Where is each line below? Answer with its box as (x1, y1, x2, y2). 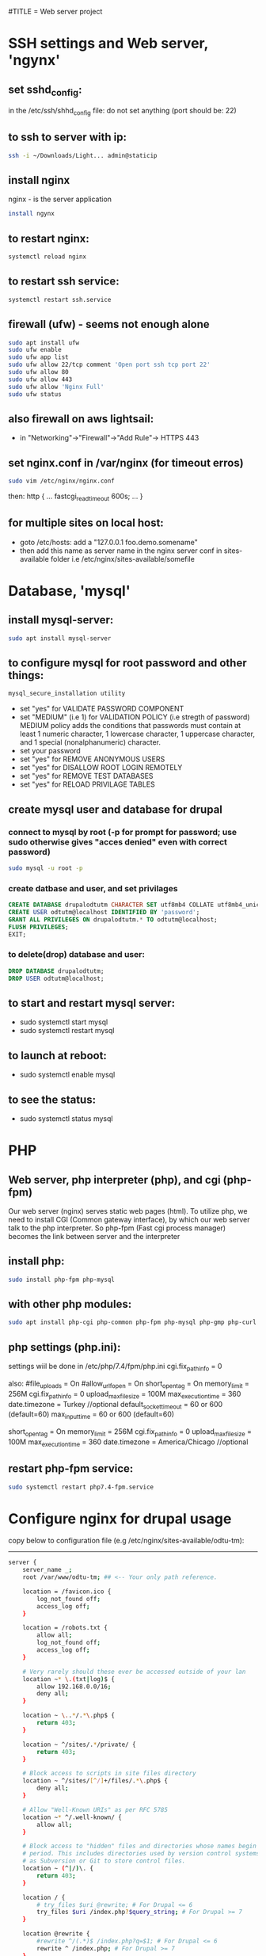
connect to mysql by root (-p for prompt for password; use (8, 826, 237, 837)
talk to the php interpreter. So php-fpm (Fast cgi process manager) (8, 1223, 226, 1233)
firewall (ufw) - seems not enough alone (8, 318, 210, 331)
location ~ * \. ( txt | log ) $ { (22, 1675, 115, 1683)
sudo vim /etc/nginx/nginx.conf (8, 477, 115, 486)
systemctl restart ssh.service (8, 295, 112, 303)
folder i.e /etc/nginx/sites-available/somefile (50, 554, 196, 563)
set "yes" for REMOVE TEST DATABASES (19, 772, 154, 781)
